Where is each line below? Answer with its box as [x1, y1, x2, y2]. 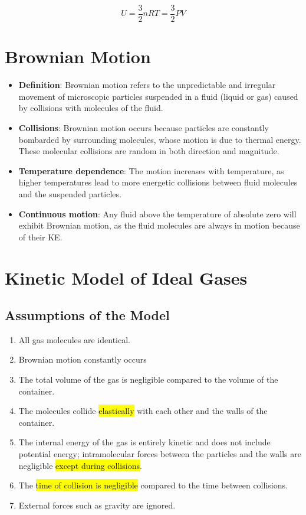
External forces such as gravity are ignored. [18, 498, 176, 511]
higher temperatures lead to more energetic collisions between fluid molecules [18, 176, 298, 188]
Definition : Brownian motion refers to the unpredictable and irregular [18, 79, 276, 91]
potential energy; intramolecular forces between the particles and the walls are [18, 448, 301, 460]
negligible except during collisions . [18, 459, 142, 471]
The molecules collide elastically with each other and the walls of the [18, 405, 268, 417]
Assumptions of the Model [5, 306, 170, 324]
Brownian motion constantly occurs [18, 353, 147, 366]
